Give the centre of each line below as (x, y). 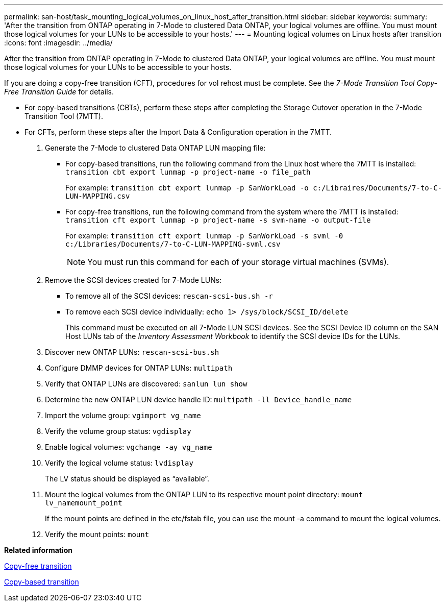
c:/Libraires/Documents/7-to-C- (378, 188)
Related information (39, 550)
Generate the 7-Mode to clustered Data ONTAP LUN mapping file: (155, 148)
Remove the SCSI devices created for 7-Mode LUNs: (133, 280)
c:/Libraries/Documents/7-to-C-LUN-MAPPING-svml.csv (173, 244)
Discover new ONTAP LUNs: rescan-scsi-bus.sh (132, 352)
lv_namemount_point (84, 503)
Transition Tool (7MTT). (64, 116)
